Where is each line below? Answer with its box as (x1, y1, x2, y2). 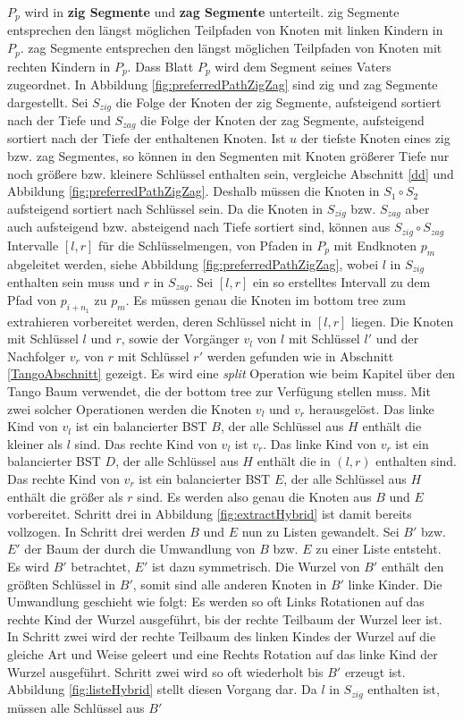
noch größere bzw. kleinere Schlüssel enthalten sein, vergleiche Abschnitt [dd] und (7, 164, 454, 182)
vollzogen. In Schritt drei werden (7, 521, 186, 540)
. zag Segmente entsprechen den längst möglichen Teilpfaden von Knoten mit (20, 38, 442, 57)
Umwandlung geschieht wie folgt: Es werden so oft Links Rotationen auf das (7, 592, 425, 611)
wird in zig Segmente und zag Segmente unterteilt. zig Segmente (24, 3, 400, 21)
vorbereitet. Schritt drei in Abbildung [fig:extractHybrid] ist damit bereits (7, 504, 412, 523)
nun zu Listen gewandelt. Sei (241, 521, 400, 540)
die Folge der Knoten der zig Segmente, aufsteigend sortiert (115, 92, 442, 111)
